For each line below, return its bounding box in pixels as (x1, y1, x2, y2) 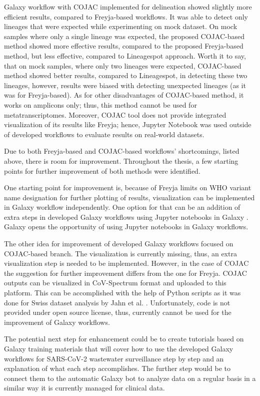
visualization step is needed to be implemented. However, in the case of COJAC (4, 258, 249, 268)
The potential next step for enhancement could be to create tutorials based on (4, 333, 244, 344)
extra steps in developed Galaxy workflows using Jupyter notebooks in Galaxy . (4, 211, 248, 222)
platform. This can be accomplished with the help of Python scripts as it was (4, 287, 241, 298)
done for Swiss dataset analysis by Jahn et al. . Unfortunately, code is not (4, 297, 230, 307)
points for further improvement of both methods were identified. (4, 165, 200, 176)
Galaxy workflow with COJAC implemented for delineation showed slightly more (4, 2, 252, 12)
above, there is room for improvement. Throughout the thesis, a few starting (4, 155, 238, 166)
